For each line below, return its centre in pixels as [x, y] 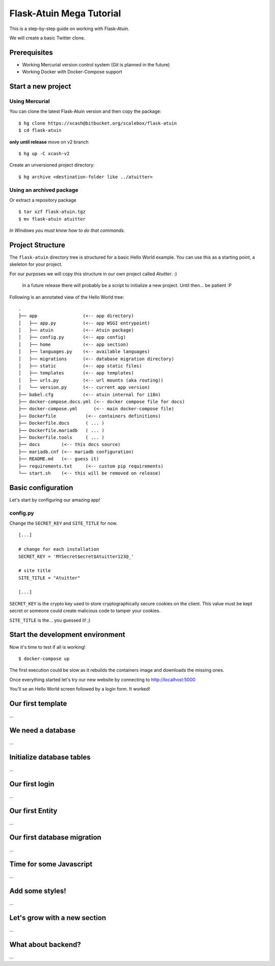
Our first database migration [56, 838]
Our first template [38, 703]
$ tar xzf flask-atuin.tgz [52, 212]
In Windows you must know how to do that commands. [67, 230]
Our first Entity [33, 810]
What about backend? [45, 945]
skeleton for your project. [36, 264]
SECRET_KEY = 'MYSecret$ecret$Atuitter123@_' [76, 556]
